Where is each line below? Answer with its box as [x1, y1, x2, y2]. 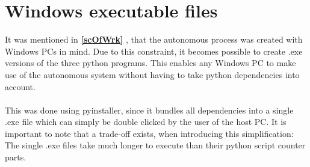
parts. [5, 151, 26, 163]
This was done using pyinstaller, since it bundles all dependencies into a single [5, 103, 294, 116]
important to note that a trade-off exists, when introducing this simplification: [5, 127, 294, 139]
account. [5, 80, 36, 93]
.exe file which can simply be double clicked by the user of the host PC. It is [5, 115, 287, 128]
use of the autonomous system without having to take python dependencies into [5, 68, 300, 80]
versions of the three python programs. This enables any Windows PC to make [5, 56, 296, 69]
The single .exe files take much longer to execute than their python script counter [5, 139, 306, 151]
